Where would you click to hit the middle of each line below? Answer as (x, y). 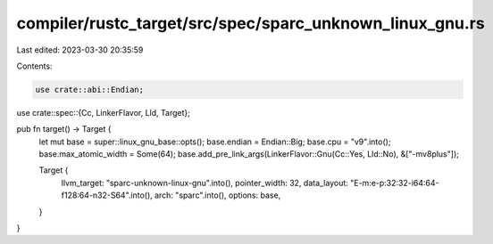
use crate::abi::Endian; (90, 89)
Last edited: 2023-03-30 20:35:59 (80, 50)
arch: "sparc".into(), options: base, (217, 195)
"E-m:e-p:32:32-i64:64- (394, 183)
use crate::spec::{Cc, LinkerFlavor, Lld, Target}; (104, 112)
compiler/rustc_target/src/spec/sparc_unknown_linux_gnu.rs (251, 23)
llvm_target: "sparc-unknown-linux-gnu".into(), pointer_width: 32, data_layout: (205, 183)
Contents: (34, 66)
